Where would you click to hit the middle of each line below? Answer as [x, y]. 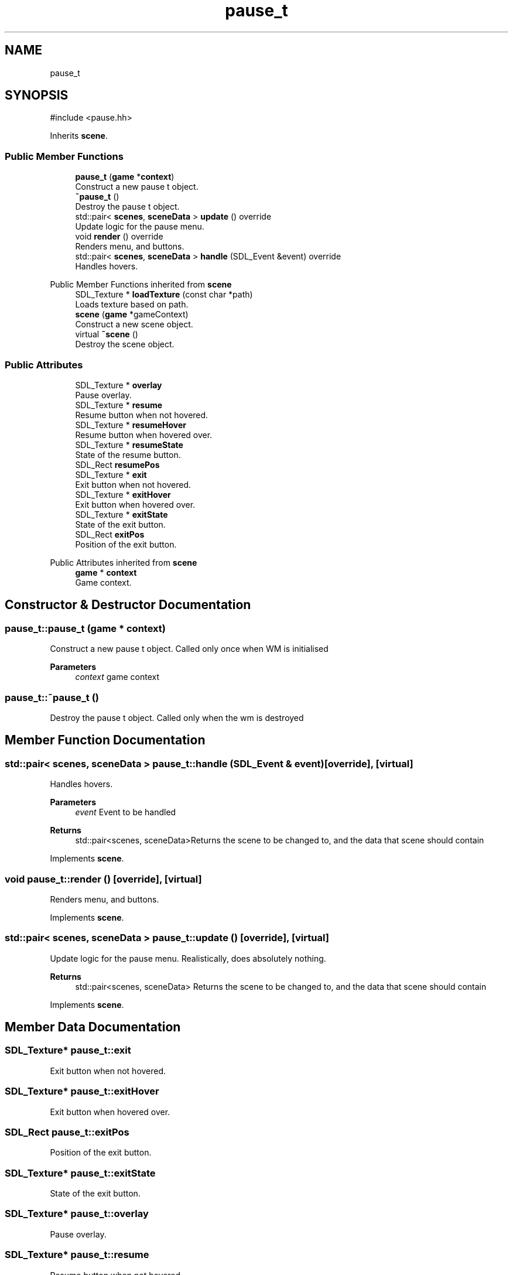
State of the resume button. [128, 454]
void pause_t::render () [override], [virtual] [103, 879]
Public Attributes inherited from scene [124, 562]
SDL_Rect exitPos [110, 534]
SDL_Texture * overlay [119, 385]
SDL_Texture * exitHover [123, 494]
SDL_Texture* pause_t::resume [77, 1255]
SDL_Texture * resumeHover [131, 425]
